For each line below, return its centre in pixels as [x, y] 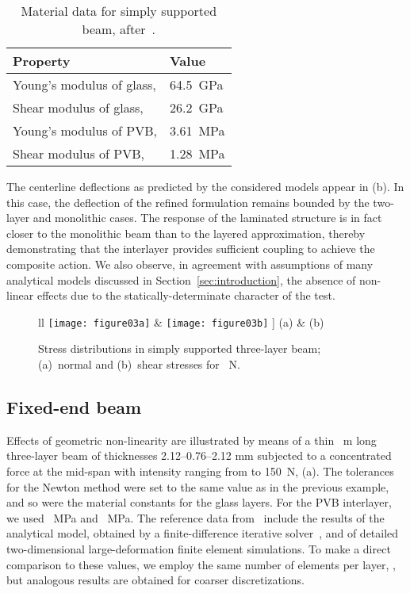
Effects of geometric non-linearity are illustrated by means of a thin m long [192, 440]
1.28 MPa [197, 153]
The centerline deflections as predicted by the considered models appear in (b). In [205, 186]
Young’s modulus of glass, [84, 84]
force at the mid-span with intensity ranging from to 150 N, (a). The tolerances [200, 471]
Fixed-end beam [74, 406]
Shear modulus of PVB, [79, 153]
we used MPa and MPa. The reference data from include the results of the [195, 517]
